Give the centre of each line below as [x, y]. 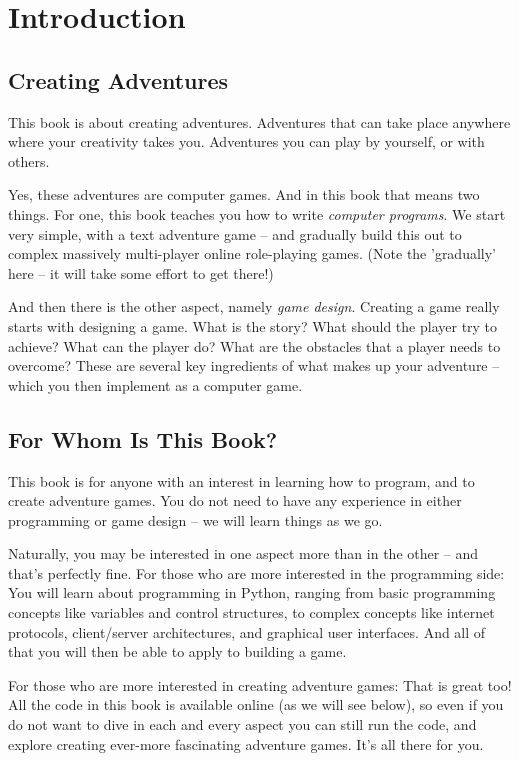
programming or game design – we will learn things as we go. [195, 519]
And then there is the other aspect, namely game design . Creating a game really [254, 306]
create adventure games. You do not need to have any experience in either [235, 500]
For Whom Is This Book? [143, 438]
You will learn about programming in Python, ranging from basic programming [252, 592]
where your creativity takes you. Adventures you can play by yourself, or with [246, 141]
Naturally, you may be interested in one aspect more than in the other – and [243, 553]
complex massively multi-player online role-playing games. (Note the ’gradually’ [252, 253]
